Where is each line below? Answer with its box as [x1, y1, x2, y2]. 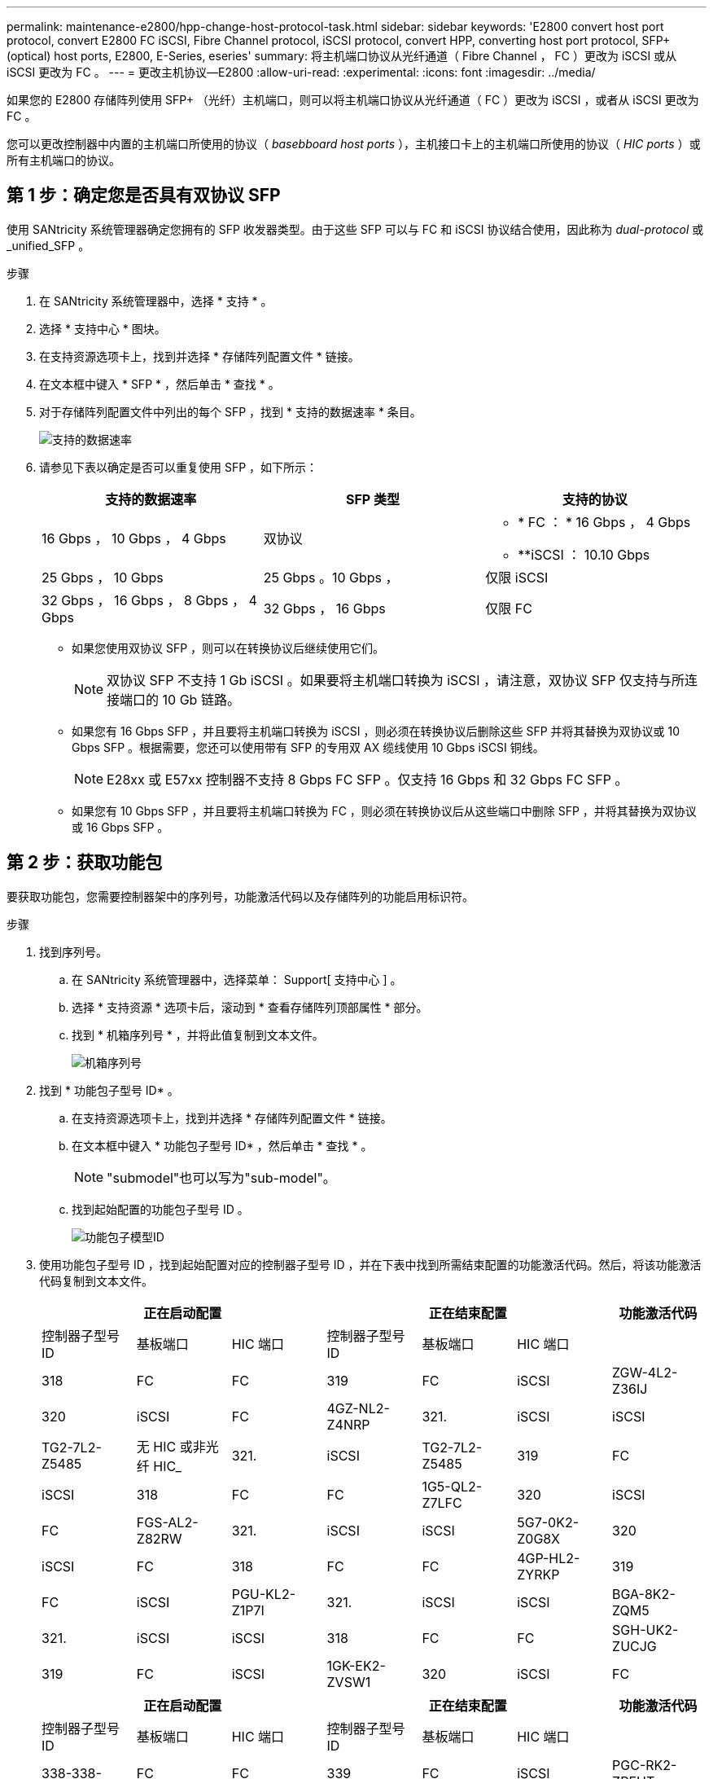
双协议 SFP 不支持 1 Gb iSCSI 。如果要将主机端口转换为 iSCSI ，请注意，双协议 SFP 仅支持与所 [107, 671, 685, 688]
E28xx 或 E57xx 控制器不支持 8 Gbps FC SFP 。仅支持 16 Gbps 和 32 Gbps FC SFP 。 [107, 771, 628, 788]
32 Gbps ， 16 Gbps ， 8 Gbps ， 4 [42, 591, 257, 608]
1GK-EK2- [326, 1657, 386, 1674]
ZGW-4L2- [612, 1364, 678, 1381]
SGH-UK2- [612, 1621, 679, 1638]
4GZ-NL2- [326, 1399, 390, 1417]
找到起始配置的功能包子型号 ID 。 [72, 1201, 249, 1216]
